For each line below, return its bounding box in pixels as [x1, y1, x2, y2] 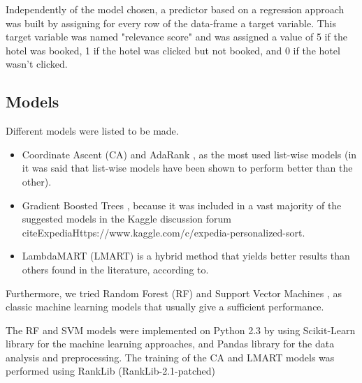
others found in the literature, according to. [22, 262, 209, 276]
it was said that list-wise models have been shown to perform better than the [22, 160, 353, 175]
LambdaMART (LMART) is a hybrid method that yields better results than [22, 248, 350, 263]
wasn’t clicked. [6, 57, 68, 71]
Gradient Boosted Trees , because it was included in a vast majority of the [22, 197, 342, 212]
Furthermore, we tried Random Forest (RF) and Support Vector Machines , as [6, 285, 342, 300]
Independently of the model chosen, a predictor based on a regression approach [6, 2, 345, 16]
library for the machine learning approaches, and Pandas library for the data [6, 336, 335, 351]
